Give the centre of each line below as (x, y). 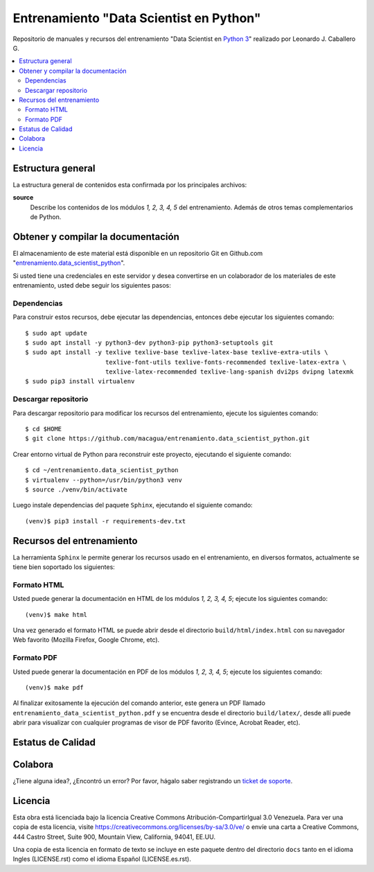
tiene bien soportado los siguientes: (64, 567)
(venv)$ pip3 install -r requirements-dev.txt (106, 521)
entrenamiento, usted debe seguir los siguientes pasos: (92, 285)
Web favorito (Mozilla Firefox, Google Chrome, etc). (86, 640)
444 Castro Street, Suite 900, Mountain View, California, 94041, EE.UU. (114, 837)
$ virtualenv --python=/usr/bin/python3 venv (104, 480)
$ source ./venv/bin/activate (77, 489)
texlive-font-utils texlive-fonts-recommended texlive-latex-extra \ (225, 362)
